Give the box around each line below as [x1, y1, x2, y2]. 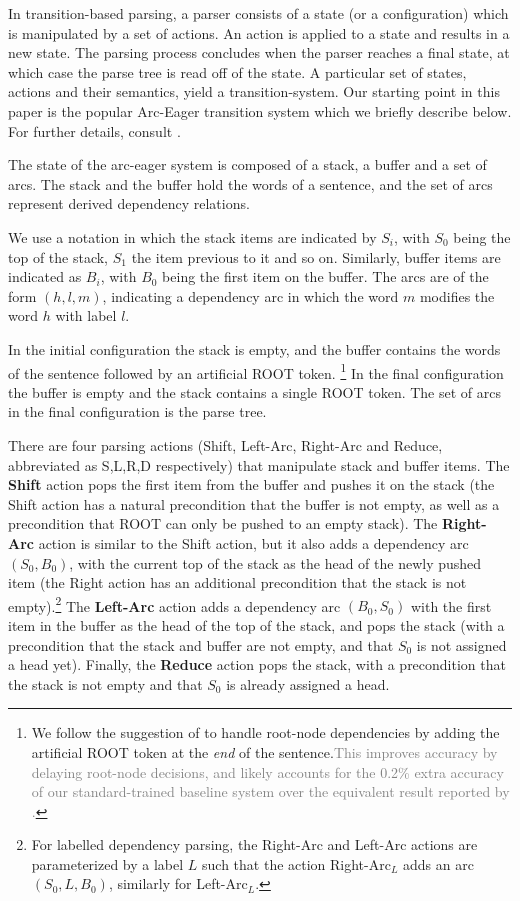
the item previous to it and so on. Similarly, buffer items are [131, 246, 501, 267]
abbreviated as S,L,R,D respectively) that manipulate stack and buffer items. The [8, 454, 510, 475]
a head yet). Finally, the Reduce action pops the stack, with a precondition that [8, 654, 506, 675]
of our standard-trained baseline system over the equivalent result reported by [31, 781, 510, 802]
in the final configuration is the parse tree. [8, 401, 267, 422]
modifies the [419, 285, 495, 306]
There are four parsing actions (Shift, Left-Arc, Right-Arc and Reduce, [8, 434, 443, 455]
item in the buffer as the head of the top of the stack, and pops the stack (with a [8, 614, 505, 635]
